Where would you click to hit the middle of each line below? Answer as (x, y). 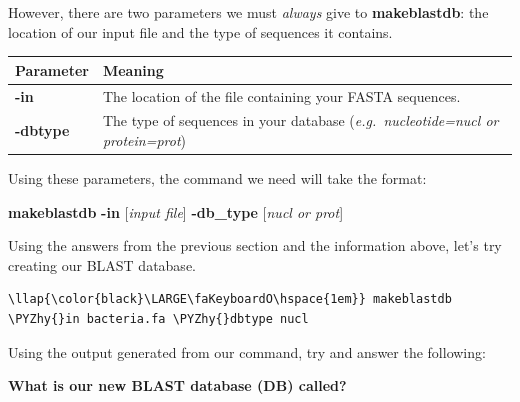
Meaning (133, 69)
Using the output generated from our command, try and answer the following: (247, 351)
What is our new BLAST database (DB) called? (177, 385)
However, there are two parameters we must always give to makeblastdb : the (248, 12)
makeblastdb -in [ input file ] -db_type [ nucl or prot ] (176, 211)
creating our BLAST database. (102, 264)
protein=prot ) (144, 139)
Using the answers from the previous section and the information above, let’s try (255, 245)
